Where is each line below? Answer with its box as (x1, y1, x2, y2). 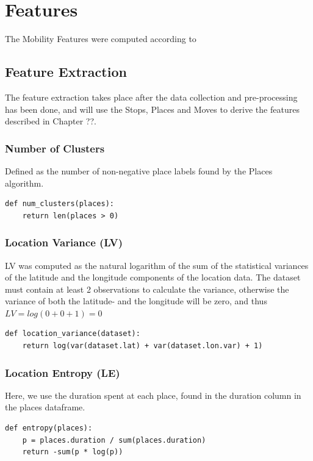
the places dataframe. (5, 401, 85, 413)
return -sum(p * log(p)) (22, 448, 123, 457)
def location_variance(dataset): (5, 329, 140, 338)
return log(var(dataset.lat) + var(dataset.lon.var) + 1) (22, 341, 263, 351)
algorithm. (5, 176, 44, 189)
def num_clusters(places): (5, 199, 114, 209)
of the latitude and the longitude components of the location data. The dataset (5, 271, 301, 284)
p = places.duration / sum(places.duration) (22, 435, 206, 445)
